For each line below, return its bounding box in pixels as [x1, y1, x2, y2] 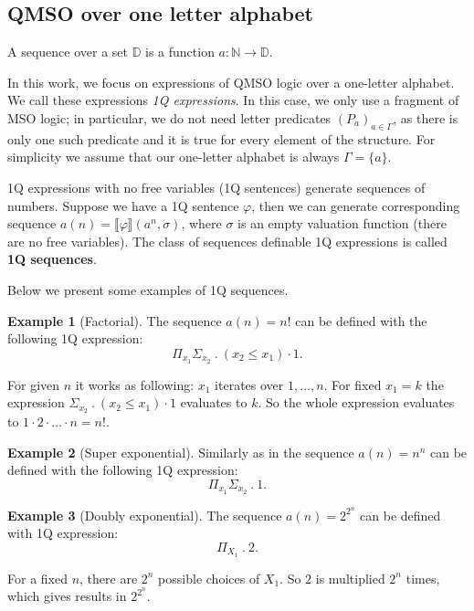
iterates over [215, 374, 284, 394]
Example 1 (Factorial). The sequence [7, 311, 222, 330]
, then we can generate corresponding [251, 195, 460, 215]
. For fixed [323, 374, 382, 394]
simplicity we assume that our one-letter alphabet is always [7, 147, 340, 166]
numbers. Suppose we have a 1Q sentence [7, 195, 239, 215]
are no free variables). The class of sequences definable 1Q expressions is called [7, 231, 448, 250]
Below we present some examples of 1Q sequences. [7, 279, 289, 299]
